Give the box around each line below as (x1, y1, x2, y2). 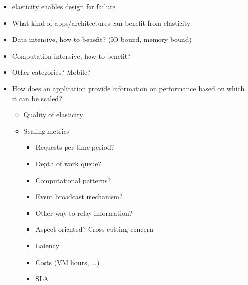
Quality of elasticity (23, 109, 83, 120)
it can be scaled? (12, 93, 62, 103)
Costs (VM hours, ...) (35, 257, 100, 267)
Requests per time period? (35, 142, 114, 152)
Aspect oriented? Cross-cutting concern (35, 224, 154, 234)
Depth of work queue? (35, 158, 102, 168)
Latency (35, 240, 60, 250)
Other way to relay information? (35, 207, 133, 218)
